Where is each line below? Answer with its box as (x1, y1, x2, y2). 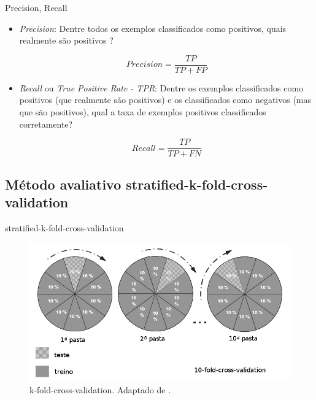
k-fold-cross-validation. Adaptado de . (29, 383, 171, 396)
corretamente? (19, 117, 73, 130)
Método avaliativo (5, 174, 121, 193)
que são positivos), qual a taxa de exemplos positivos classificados (19, 106, 266, 118)
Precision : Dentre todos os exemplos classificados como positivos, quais (19, 21, 287, 34)
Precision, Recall (5, 1, 67, 13)
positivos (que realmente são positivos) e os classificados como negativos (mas (19, 93, 312, 106)
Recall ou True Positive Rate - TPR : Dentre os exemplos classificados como (19, 81, 304, 94)
